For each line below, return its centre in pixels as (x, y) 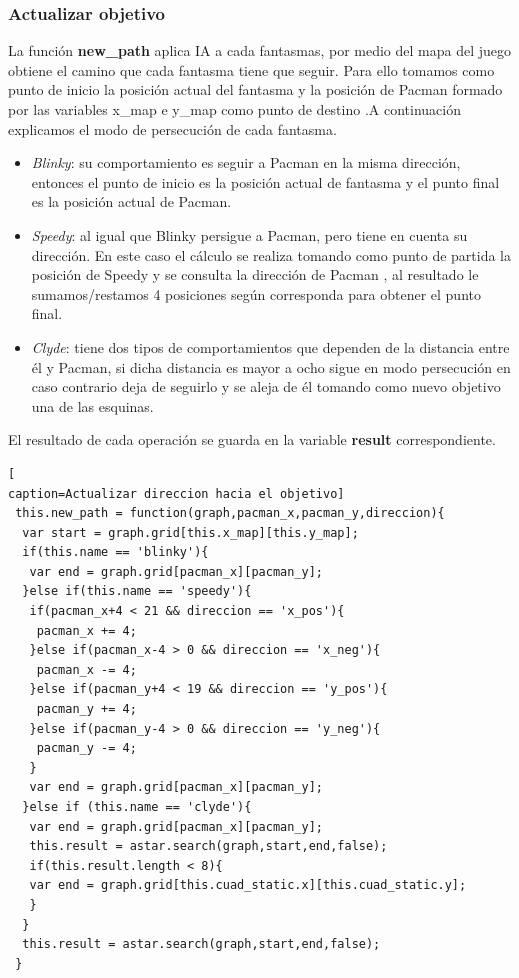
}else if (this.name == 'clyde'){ (137, 807)
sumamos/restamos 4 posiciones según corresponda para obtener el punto (256, 293)
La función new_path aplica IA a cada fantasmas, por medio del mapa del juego (259, 50)
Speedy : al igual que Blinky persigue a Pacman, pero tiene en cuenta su (249, 234)
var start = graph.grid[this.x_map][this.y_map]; (190, 532)
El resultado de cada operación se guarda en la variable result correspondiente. (252, 439)
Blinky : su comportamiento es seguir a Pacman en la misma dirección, (246, 162)
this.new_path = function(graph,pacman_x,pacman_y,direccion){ (230, 513)
